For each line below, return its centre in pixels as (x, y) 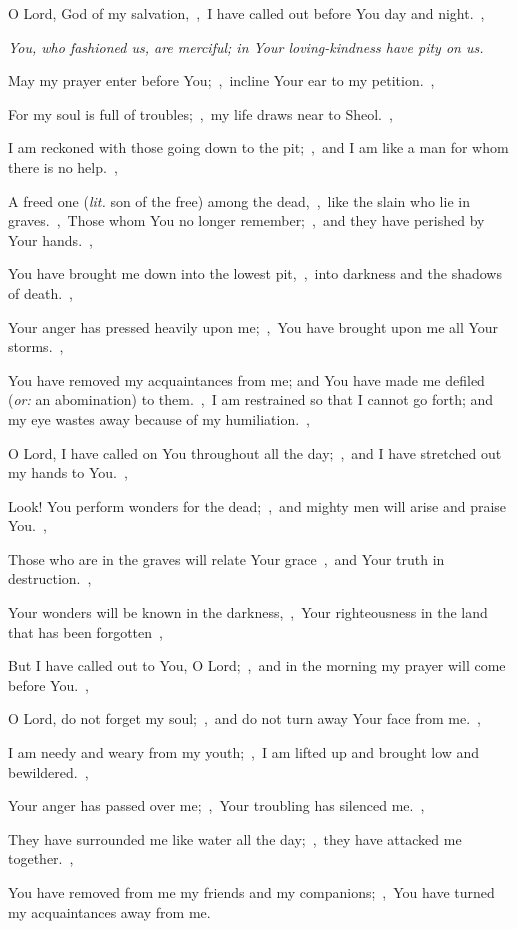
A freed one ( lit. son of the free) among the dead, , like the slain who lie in (239, 200)
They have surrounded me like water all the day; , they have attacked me (235, 838)
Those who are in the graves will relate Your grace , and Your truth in (226, 558)
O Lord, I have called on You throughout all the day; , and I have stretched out (255, 452)
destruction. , (50, 578)
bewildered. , (48, 771)
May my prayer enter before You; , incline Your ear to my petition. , (221, 80)
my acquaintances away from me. (109, 911)
